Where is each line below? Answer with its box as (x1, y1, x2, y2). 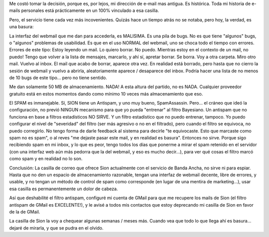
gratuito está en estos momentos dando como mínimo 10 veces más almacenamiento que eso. (9, 91, 203, 97)
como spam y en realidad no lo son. (9, 156, 83, 162)
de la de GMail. (9, 209, 40, 215)
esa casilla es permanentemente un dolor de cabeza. (9, 186, 118, 192)
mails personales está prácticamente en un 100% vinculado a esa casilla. (9, 7, 159, 13)
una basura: (9, 24, 34, 30)
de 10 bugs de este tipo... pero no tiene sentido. (9, 75, 107, 81)
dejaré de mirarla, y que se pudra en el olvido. (9, 225, 104, 231)
